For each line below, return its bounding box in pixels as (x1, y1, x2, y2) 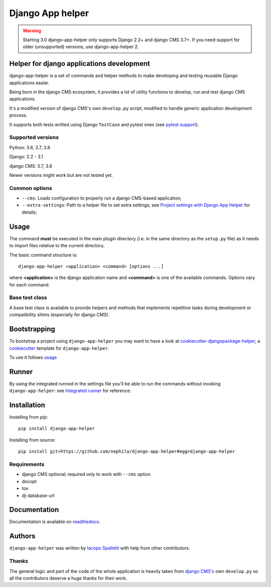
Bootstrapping (9, 325, 55, 334)
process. (9, 112, 28, 118)
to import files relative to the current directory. (9, 243, 105, 249)
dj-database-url (22, 493, 55, 499)
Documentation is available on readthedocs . (9, 519, 100, 525)
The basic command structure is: (9, 252, 78, 258)
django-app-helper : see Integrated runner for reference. (9, 387, 131, 394)
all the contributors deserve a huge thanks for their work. (9, 575, 127, 581)
